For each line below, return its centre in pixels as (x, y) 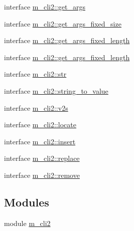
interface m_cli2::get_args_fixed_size (63, 23)
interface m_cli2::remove (42, 175)
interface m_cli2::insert (40, 141)
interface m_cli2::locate (40, 125)
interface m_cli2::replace (42, 158)
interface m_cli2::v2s (36, 107)
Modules (27, 202)
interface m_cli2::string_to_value (56, 90)
